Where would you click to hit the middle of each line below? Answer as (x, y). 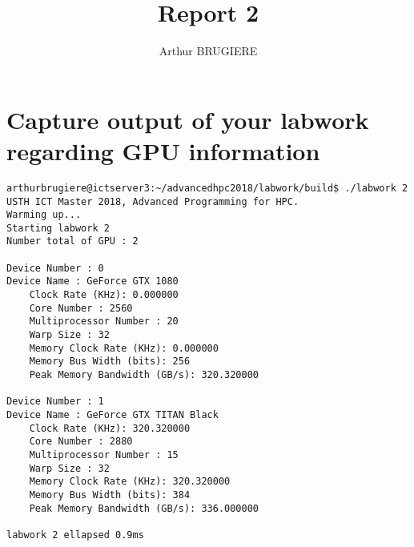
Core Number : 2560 (81, 308)
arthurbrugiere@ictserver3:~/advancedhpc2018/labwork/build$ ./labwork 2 (207, 188)
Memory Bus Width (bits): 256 (110, 362)
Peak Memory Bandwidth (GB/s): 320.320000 (144, 375)
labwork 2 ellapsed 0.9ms (75, 535)
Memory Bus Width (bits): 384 (110, 495)
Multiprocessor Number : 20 (104, 322)
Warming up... (44, 215)
